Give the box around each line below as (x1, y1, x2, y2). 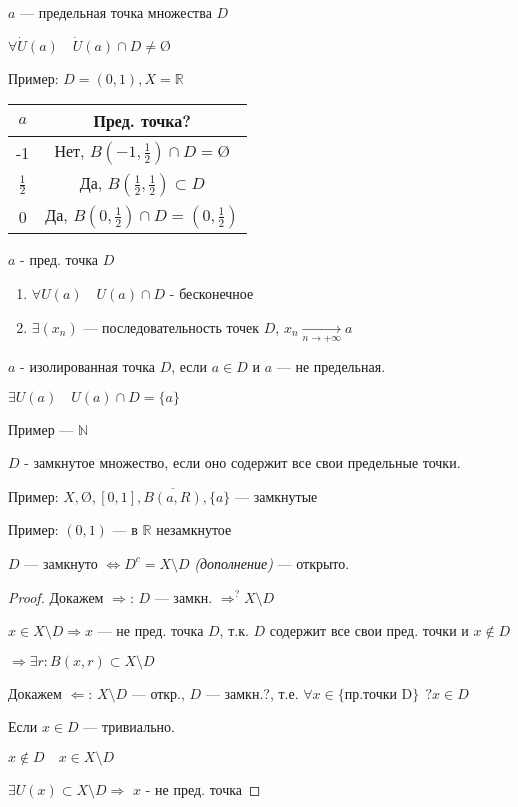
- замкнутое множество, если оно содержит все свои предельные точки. (24, 452, 461, 473)
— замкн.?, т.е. (205, 682, 299, 703)
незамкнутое (156, 519, 232, 540)
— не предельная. (276, 355, 386, 376)
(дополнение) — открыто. (194, 552, 350, 573)
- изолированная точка (20, 355, 155, 376)
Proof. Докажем (8, 586, 104, 607)
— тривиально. (83, 716, 175, 737)
